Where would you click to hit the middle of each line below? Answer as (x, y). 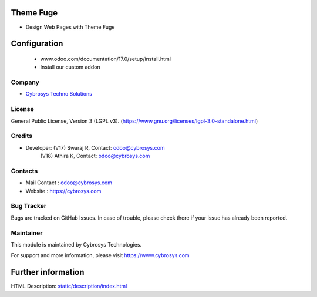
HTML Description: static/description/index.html (69, 286)
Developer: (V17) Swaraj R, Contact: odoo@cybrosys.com (95, 147)
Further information (48, 272)
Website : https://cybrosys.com (63, 191)
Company (25, 82)
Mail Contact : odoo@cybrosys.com (69, 183)
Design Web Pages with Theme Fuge (70, 27)
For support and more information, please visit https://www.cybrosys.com (100, 255)
